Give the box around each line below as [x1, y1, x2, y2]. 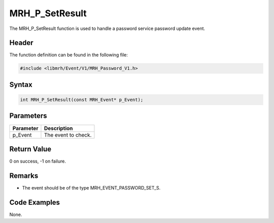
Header [9, 39, 33, 47]
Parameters [9, 112, 47, 120]
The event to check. [44, 131, 92, 138]
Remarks [9, 171, 39, 180]
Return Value [9, 145, 52, 153]
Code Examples [9, 198, 60, 207]
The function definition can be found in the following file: [9, 52, 128, 58]
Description [44, 124, 73, 132]
